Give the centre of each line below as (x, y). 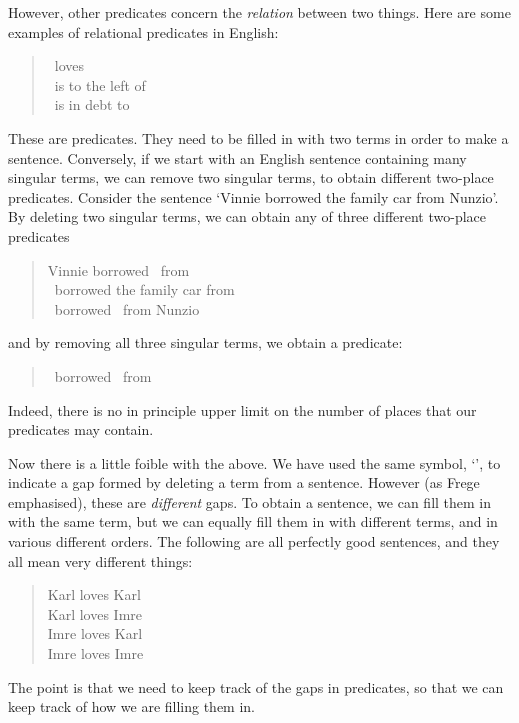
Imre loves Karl (95, 633)
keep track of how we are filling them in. (132, 706)
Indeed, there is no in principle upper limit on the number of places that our (242, 409)
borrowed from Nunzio (127, 308)
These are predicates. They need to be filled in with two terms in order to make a (258, 137)
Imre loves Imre (95, 653)
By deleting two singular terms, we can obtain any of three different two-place (247, 216)
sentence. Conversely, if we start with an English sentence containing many (237, 157)
